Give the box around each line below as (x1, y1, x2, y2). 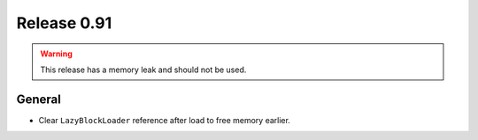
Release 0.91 (16, 13, 112, 33)
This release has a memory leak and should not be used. (40, 64, 247, 75)
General (16, 92, 62, 107)
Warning (40, 48, 73, 59)
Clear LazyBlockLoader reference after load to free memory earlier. (38, 114, 291, 125)
